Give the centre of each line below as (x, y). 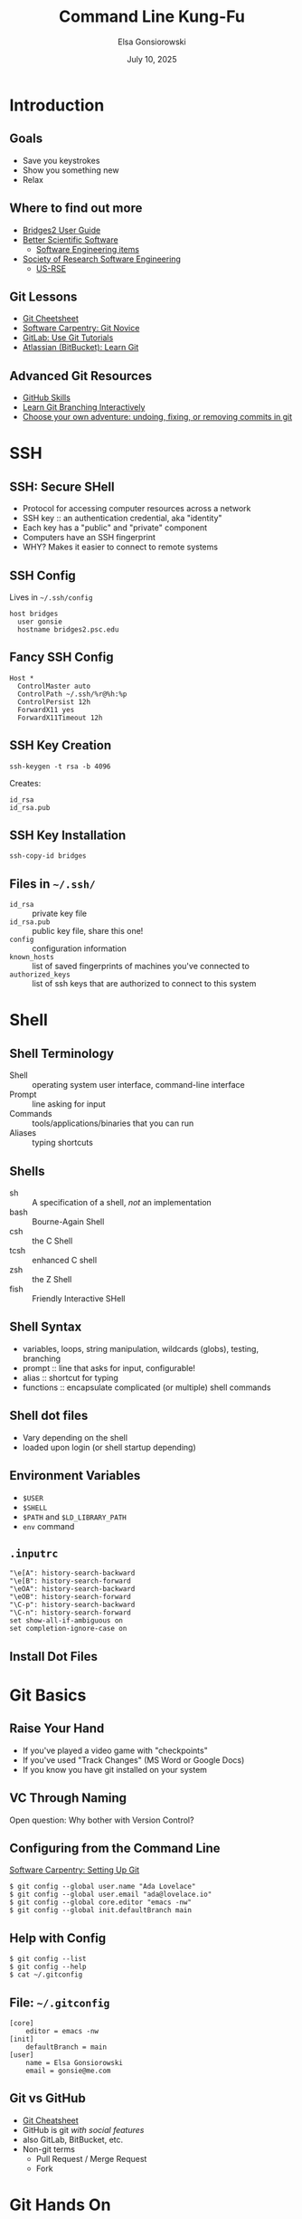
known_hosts (32, 957)
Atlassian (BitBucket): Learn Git (80, 348)
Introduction (57, 105)
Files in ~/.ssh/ (52, 884)
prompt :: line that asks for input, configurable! (109, 1367)
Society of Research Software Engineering (101, 259)
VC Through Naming (68, 1798)
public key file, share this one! (88, 931)
